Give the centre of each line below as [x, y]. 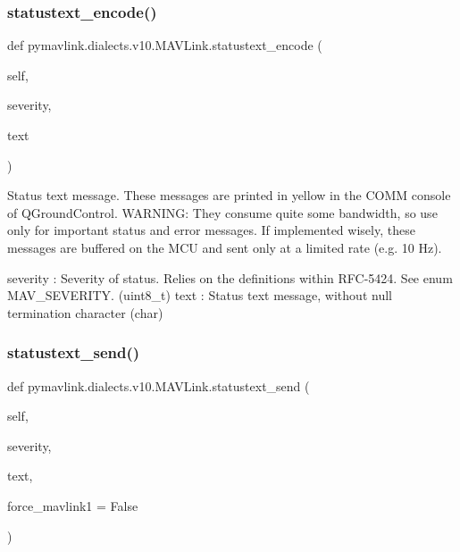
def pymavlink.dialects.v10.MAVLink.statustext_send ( [159, 385]
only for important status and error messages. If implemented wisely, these [211, 230]
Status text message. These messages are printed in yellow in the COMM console [229, 195]
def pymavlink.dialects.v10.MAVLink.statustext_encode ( [165, 45]
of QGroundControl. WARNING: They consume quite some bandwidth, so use [222, 212]
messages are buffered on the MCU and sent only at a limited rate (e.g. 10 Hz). [225, 247]
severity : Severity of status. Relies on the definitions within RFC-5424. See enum [230, 277]
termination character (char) [85, 312]
